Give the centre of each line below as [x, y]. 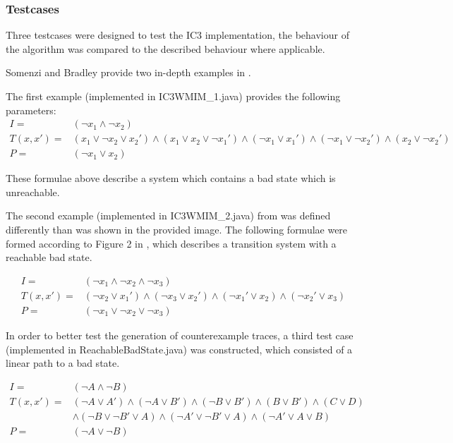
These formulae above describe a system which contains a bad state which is [171, 178]
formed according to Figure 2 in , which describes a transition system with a [171, 243]
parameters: [31, 110]
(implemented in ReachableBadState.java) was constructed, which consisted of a [179, 349]
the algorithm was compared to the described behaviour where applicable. [165, 48]
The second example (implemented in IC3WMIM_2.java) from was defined [168, 216]
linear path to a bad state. [63, 363]
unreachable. [33, 192]
